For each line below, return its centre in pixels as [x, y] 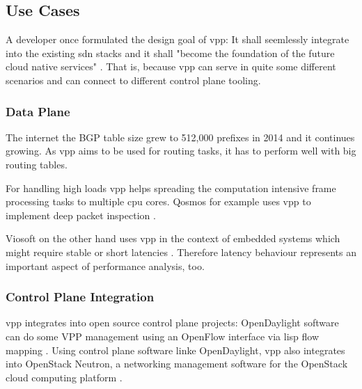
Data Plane [38, 111]
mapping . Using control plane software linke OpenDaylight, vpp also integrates [175, 350]
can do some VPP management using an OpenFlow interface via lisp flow [163, 336]
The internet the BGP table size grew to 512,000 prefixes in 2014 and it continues [180, 137]
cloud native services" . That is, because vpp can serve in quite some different [171, 66]
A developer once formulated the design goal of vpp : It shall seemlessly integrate [178, 39]
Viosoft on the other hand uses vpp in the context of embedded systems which [173, 238]
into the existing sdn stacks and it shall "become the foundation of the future [170, 53]
